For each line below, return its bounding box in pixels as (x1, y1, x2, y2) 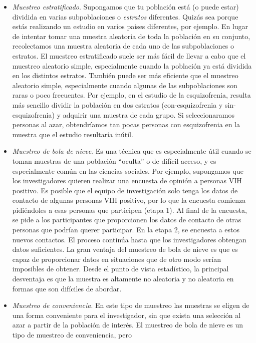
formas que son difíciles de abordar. (12, 283, 122, 293)
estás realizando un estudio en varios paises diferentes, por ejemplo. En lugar (12, 21, 248, 32)
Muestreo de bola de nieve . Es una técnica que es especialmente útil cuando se (12, 146, 251, 156)
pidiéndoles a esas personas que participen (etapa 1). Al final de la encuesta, (12, 204, 247, 215)
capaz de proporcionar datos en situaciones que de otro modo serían (12, 253, 221, 264)
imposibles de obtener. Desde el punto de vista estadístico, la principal (12, 263, 229, 274)
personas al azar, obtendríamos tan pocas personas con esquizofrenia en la (12, 119, 240, 130)
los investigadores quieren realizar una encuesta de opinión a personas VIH (12, 175, 242, 186)
